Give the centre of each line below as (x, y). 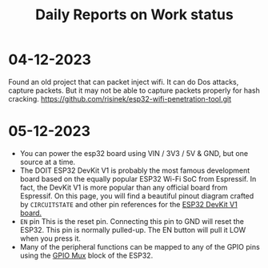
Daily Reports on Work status (134, 15)
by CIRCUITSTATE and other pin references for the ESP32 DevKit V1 (128, 204)
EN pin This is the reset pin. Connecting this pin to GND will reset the (132, 221)
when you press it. (50, 238)
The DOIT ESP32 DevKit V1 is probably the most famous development (135, 170)
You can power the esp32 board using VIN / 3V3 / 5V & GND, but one (134, 153)
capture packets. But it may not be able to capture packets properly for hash (134, 90)
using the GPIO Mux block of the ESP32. (86, 255)
